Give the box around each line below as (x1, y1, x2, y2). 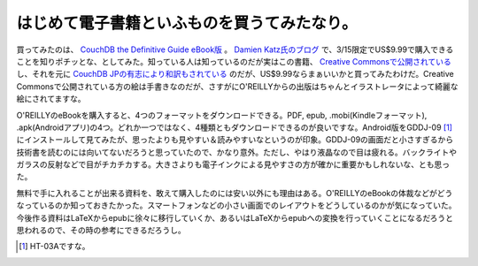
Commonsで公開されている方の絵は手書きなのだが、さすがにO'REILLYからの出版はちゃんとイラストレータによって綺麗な (16, 80, 459, 92)
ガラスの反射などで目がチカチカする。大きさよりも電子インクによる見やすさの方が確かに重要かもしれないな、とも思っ (16, 159, 451, 170)
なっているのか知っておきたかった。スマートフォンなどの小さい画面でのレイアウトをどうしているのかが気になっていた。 (16, 200, 457, 211)
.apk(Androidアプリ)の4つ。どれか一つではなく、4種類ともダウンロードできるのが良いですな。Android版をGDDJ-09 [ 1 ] (16, 122, 453, 133)
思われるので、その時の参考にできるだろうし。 (16, 225, 186, 236)
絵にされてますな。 (16, 94, 86, 104)
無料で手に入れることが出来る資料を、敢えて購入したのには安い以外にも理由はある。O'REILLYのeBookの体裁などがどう (16, 187, 453, 198)
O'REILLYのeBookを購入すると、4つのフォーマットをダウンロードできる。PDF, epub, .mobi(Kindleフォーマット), (16, 110, 428, 120)
